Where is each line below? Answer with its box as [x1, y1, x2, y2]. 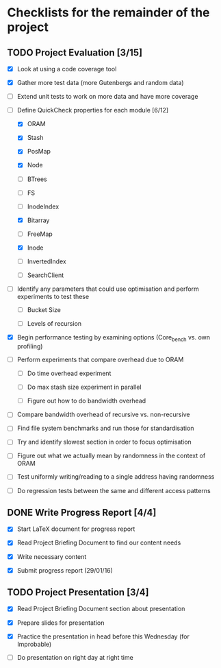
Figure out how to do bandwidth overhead [27, 396, 146, 405]
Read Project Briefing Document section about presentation [16, 605, 185, 613]
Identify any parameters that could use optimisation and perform [16, 285, 200, 293]
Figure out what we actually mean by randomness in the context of [16, 451, 206, 460]
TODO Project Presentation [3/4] [7, 586, 149, 598]
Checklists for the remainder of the [7, 5, 210, 21]
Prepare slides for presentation [16, 619, 105, 627]
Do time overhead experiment [27, 369, 112, 378]
